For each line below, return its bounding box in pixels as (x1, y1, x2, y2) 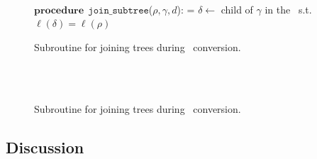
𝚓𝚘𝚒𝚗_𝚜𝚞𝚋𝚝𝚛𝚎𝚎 (88, 5, 149, 16)
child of (221, 1, 253, 16)
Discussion (6, 136, 84, 158)
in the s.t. (265, 1, 312, 16)
